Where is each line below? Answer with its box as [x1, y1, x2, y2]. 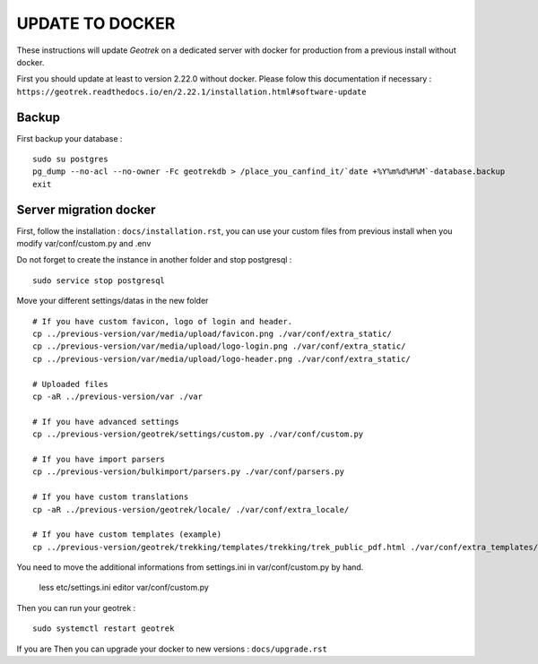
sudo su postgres [32, 154, 108, 165]
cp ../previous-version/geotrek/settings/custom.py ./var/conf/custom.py [32, 429, 364, 439]
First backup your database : [16, 133, 123, 143]
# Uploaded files [32, 379, 108, 389]
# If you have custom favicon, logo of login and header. [32, 316, 293, 326]
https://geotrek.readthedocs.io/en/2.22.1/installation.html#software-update [16, 86, 367, 97]
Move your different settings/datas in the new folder [16, 296, 209, 306]
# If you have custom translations [32, 492, 189, 502]
